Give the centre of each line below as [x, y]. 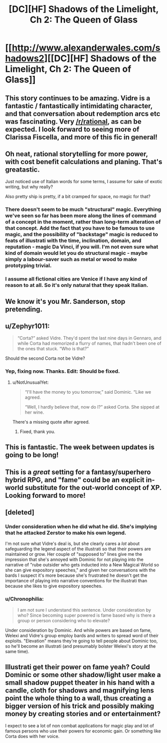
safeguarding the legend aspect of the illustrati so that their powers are [78, 549]
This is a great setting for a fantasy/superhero [78, 472]
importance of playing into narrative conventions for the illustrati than [76, 581]
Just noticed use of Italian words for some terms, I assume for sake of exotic [84, 182]
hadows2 [25, 59]
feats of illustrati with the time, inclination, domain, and [73, 241]
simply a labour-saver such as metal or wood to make [71, 259]
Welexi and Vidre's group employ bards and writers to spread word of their [82, 635]
